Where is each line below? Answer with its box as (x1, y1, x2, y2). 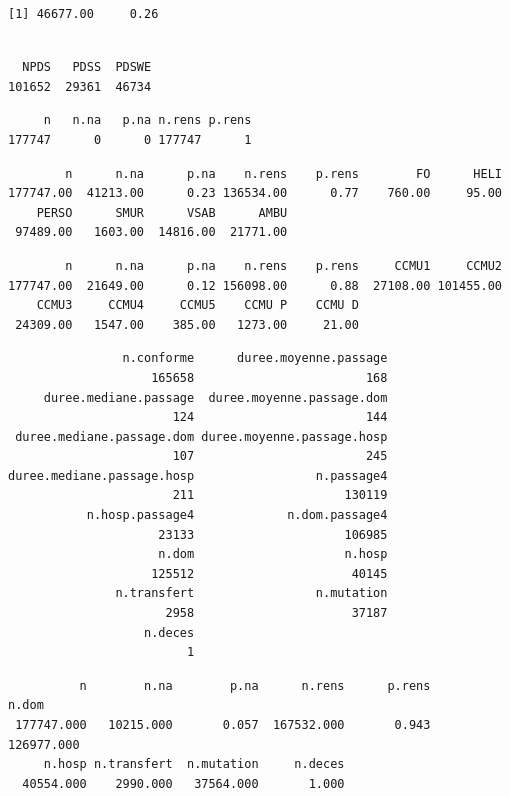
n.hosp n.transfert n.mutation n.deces (43, 757, 345, 772)
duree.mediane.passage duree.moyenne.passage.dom (43, 390, 388, 405)
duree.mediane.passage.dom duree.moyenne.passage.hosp (15, 429, 388, 444)
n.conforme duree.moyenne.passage (122, 351, 388, 366)
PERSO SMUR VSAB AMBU (36, 205, 288, 220)
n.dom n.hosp (158, 547, 388, 562)
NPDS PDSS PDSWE (22, 60, 152, 75)
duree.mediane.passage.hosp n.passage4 (8, 468, 388, 483)
